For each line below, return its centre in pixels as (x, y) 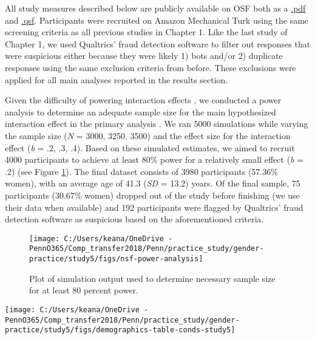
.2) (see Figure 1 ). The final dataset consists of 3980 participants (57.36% (141, 171)
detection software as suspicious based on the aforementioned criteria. (134, 219)
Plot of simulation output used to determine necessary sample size (152, 278)
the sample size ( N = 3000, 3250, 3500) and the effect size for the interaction (148, 135)
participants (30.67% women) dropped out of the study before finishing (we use (152, 195)
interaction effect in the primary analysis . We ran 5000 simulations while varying (157, 124)
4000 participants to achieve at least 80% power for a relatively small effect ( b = (154, 159)
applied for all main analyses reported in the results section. (117, 79)
